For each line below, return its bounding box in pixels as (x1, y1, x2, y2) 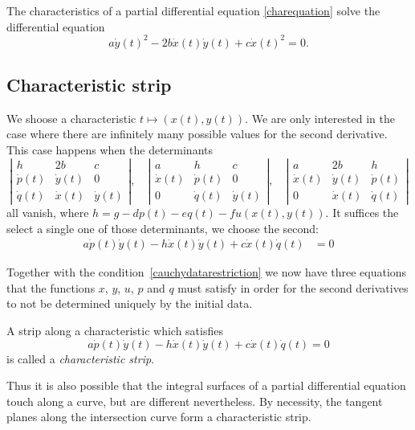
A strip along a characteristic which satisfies (6, 321, 223, 338)
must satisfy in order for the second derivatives (177, 279, 409, 296)
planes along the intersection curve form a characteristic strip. (6, 408, 311, 425)
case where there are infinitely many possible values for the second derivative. (6, 125, 388, 142)
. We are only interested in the (245, 109, 395, 126)
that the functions (6, 279, 96, 296)
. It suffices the (325, 203, 399, 220)
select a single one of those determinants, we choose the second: (6, 219, 319, 236)
